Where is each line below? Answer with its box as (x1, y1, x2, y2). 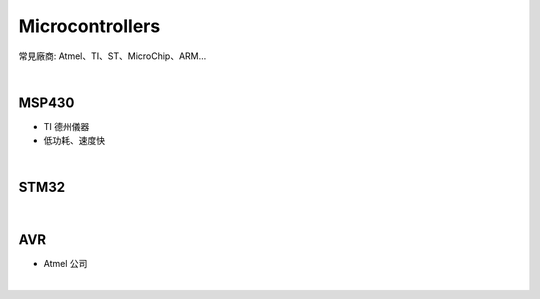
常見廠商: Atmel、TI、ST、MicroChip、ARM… (18, 50, 207, 62)
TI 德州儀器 (43, 120, 90, 132)
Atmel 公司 (43, 258, 88, 270)
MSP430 (18, 94, 75, 111)
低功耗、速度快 (43, 135, 105, 147)
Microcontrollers (18, 15, 161, 37)
